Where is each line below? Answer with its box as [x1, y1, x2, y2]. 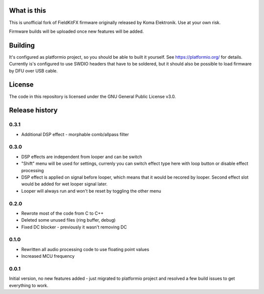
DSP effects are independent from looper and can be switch [21, 154, 142, 159]
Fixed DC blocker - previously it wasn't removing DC [21, 224, 127, 230]
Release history [9, 106, 58, 114]
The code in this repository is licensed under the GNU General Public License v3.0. [9, 93, 176, 99]
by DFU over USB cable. [9, 68, 58, 73]
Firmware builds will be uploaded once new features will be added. [9, 28, 144, 34]
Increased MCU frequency [21, 253, 75, 259]
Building [9, 41, 35, 49]
